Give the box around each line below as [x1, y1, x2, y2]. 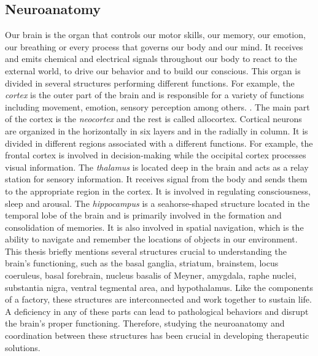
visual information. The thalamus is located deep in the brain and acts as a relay [5, 160, 309, 173]
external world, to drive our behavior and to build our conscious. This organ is [5, 64, 301, 77]
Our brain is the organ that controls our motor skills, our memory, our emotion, [5, 28, 306, 41]
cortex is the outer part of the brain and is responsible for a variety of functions [5, 88, 304, 101]
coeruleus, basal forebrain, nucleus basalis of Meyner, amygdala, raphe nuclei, [5, 269, 297, 282]
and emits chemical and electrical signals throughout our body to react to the [5, 52, 297, 65]
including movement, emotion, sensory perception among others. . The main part [5, 100, 310, 113]
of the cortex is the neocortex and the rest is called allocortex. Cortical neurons [5, 112, 302, 125]
